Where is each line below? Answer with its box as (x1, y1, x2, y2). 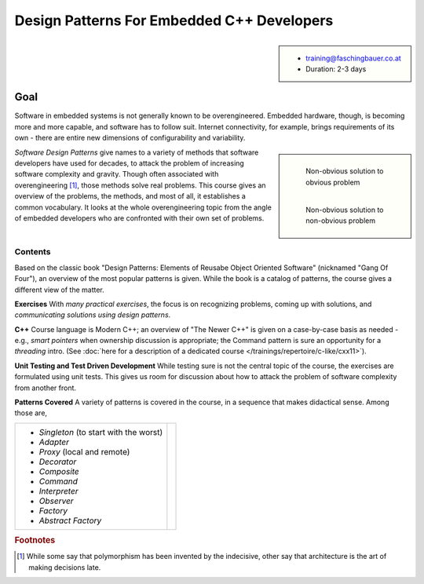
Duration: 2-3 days (305, 64, 367, 74)
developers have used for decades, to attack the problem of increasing (14, 158, 245, 168)
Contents (14, 246, 51, 257)
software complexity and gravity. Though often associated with (14, 170, 219, 179)
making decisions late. (28, 562, 101, 572)
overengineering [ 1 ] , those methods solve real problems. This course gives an (14, 181, 266, 190)
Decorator (38, 456, 77, 467)
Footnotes (14, 535, 56, 546)
